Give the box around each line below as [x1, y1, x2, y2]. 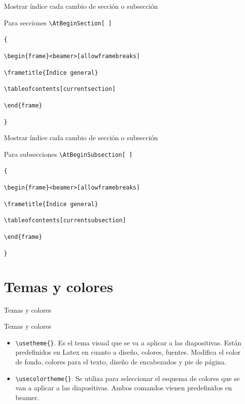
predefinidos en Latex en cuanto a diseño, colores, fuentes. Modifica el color [15, 347, 241, 357]
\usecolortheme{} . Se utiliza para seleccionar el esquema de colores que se [15, 373, 240, 383]
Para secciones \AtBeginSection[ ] [4, 17, 112, 27]
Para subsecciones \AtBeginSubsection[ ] [4, 149, 132, 159]
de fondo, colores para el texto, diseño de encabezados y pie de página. [15, 356, 226, 366]
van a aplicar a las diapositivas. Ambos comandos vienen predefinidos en [15, 383, 232, 393]
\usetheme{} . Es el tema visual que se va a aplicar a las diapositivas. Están [15, 337, 242, 347]
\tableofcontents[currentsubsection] [4, 217, 126, 224]
